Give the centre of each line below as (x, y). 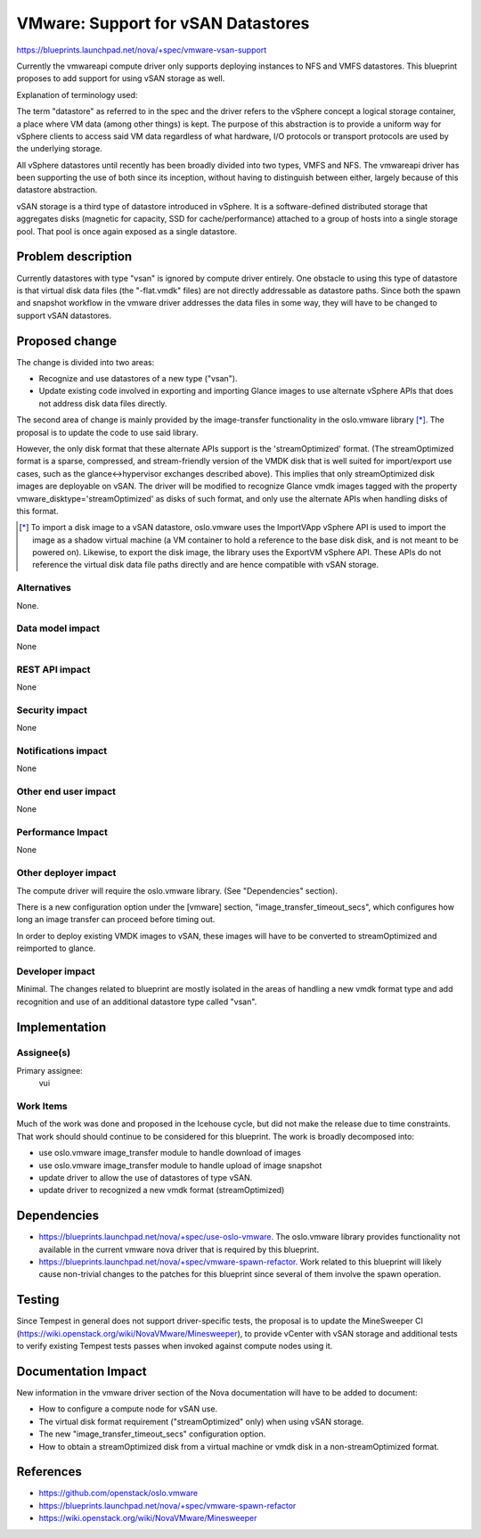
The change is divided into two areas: (86, 362)
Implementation (61, 1027)
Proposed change (67, 341)
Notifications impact (61, 750)
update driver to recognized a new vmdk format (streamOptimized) (162, 1190)
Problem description (74, 257)
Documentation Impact (82, 1371)
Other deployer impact (66, 873)
